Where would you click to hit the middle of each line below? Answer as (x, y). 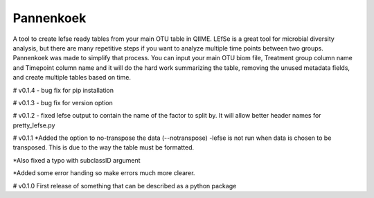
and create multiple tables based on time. (72, 78)
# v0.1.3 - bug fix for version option (63, 102)
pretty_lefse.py (34, 125)
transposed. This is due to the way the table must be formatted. (104, 147)
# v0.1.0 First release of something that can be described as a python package (125, 186)
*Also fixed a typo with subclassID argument (77, 160)
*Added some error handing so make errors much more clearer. (104, 173)
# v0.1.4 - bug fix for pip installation (63, 90)
